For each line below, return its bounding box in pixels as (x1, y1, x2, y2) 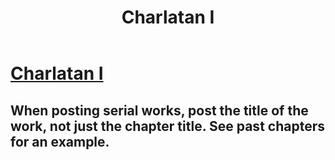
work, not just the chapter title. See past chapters (10, 117, 325, 135)
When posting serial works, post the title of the (10, 102, 309, 119)
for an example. (10, 133, 110, 150)
